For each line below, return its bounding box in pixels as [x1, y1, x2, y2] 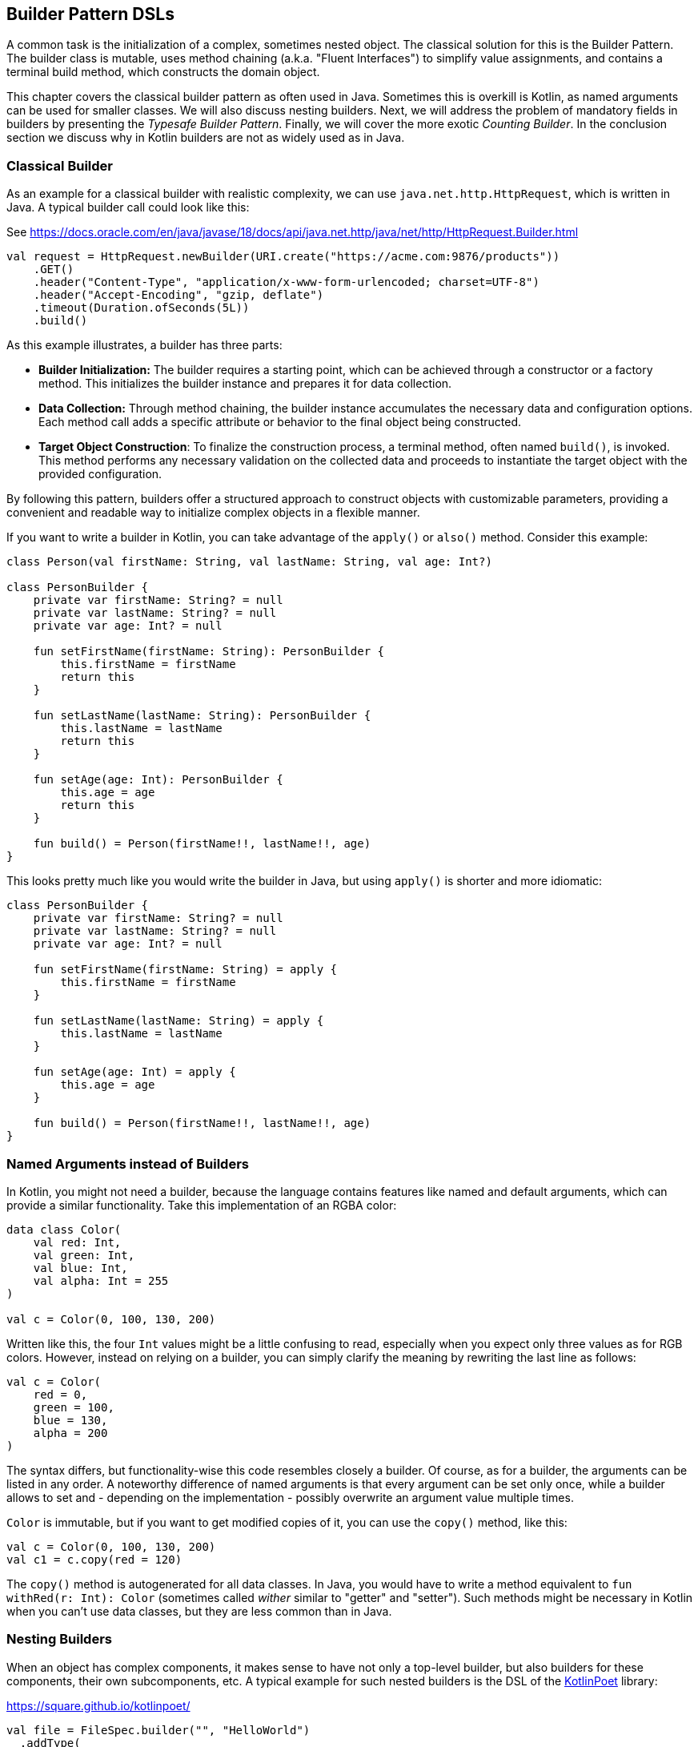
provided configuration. [38, 467, 162, 481]
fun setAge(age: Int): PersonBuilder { [33, 773, 283, 787]
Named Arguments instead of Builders [6, 1155, 249, 1172]
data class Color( [6, 1222, 122, 1236]
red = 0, [33, 1387, 88, 1401]
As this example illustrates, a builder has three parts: [6, 338, 283, 352]
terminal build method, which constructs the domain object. [6, 65, 320, 79]
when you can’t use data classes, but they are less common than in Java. [6, 1604, 392, 1618]
